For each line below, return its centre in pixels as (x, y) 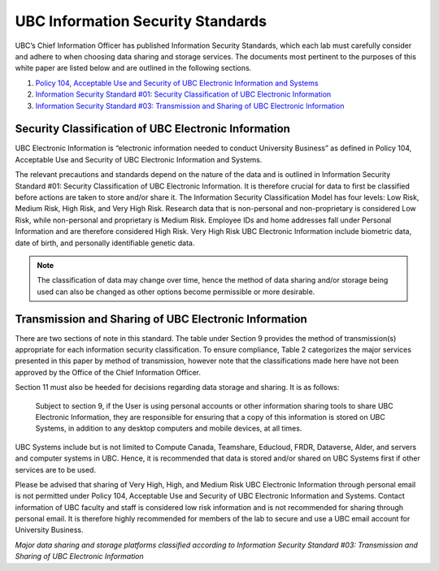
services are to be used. (56, 469)
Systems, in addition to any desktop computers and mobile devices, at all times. (169, 428)
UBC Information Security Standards (141, 21)
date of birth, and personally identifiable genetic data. (105, 243)
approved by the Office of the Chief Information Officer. (108, 372)
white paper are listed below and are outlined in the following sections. (133, 68)
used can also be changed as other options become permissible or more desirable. (176, 292)
